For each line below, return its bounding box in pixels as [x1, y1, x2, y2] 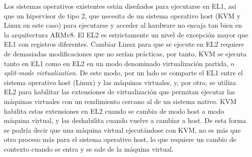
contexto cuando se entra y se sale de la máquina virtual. [4, 143, 174, 154]
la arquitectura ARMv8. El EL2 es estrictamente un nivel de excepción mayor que [4, 29, 249, 39]
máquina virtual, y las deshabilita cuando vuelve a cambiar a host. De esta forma [4, 115, 246, 125]
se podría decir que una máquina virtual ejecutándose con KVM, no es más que [4, 124, 241, 135]
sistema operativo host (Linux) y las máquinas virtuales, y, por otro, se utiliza [4, 77, 236, 87]
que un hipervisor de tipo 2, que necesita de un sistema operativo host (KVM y [4, 10, 241, 20]
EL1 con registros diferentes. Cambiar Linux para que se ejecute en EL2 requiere [4, 39, 244, 49]
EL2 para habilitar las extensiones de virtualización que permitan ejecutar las [4, 87, 235, 97]
